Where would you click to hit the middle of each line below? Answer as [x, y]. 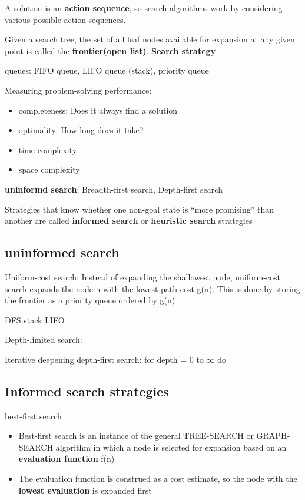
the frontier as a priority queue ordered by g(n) [90, 300]
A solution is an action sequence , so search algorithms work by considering [144, 8]
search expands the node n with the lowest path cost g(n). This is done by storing [152, 288]
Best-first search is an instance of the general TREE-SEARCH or [136, 436]
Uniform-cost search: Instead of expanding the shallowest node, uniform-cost [143, 277]
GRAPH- [273, 436]
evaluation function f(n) [67, 458]
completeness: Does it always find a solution [98, 110]
